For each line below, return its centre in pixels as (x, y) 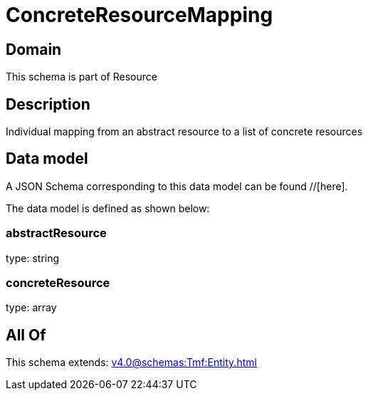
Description (48, 104)
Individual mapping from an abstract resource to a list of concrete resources (184, 132)
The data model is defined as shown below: (108, 208)
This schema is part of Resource (82, 77)
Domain (34, 49)
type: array (31, 308)
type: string (33, 258)
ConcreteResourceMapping (140, 15)
